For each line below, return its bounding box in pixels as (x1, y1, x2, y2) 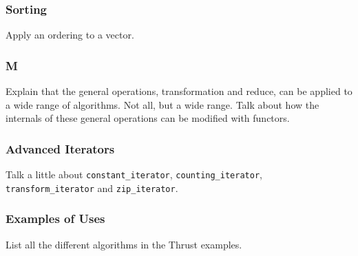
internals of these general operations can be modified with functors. (6, 111, 290, 125)
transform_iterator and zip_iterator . (6, 180, 178, 195)
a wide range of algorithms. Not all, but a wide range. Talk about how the (6, 97, 319, 111)
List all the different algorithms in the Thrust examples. (6, 237, 242, 251)
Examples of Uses (6, 210, 105, 227)
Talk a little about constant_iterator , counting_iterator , (6, 167, 262, 182)
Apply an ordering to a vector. (6, 28, 134, 42)
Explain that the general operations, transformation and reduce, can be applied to (6, 84, 352, 98)
